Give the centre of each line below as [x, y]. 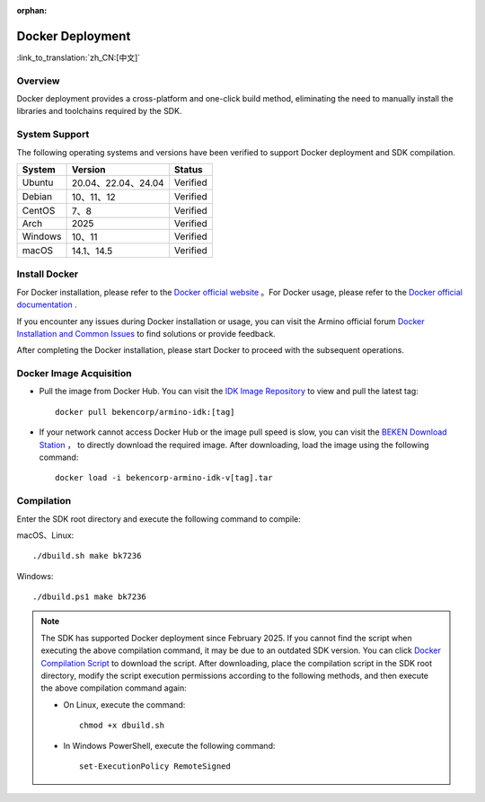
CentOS [39, 210]
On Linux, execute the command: [124, 704]
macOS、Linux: [45, 535]
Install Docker [48, 274]
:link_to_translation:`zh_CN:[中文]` [79, 57]
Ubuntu [38, 182]
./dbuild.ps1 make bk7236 [90, 597]
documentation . [47, 304]
